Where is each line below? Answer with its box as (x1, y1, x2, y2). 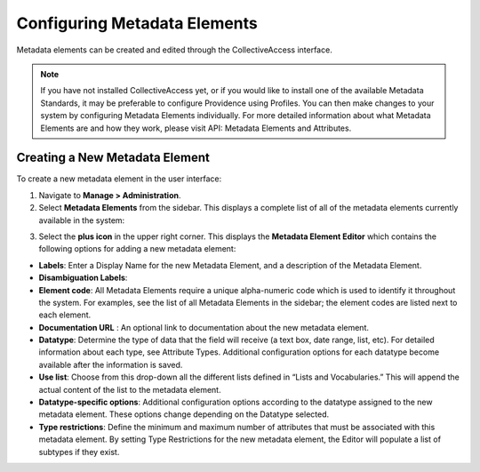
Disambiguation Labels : (38, 272, 128, 284)
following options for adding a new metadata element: (38, 244, 236, 254)
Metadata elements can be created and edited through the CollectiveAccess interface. (16, 44, 332, 55)
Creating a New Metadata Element (16, 150, 211, 165)
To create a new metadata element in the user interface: (16, 173, 222, 184)
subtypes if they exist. (38, 446, 120, 457)
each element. (38, 309, 92, 320)
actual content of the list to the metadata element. (38, 384, 221, 395)
